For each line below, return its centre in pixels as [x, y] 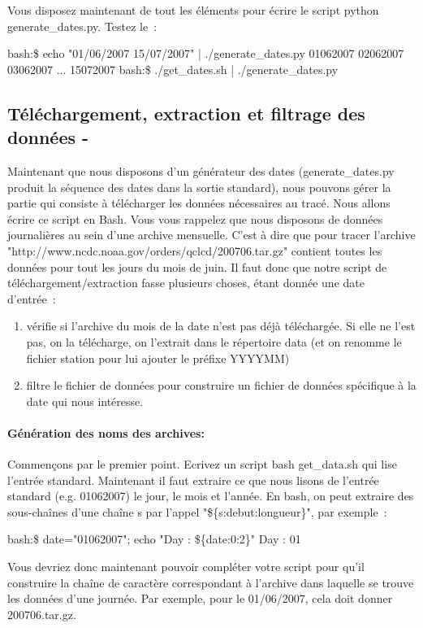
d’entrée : [32, 298]
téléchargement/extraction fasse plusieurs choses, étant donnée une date [186, 283]
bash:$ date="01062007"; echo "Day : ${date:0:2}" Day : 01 [154, 539]
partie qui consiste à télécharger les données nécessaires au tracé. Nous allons [199, 203]
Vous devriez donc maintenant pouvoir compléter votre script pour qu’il [186, 567]
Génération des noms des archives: [106, 432]
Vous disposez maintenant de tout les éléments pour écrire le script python [193, 10]
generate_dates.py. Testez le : [82, 26]
